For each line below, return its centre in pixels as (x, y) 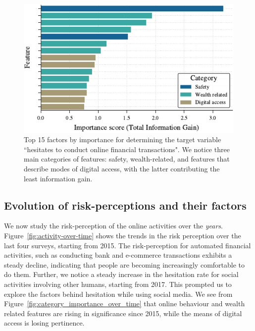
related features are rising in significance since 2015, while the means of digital (123, 313)
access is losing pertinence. (44, 323)
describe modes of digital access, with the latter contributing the (122, 169)
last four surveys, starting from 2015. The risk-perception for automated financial (127, 245)
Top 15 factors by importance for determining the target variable (123, 139)
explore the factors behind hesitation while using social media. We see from (118, 294)
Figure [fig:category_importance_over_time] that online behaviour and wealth (125, 303)
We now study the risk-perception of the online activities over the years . (113, 226)
